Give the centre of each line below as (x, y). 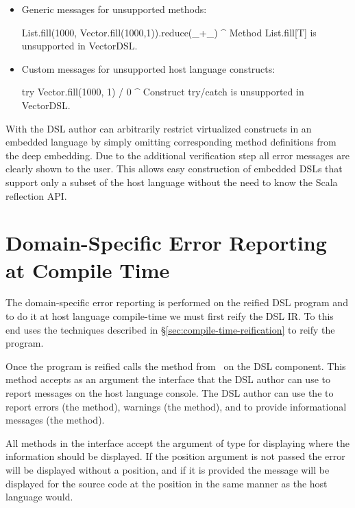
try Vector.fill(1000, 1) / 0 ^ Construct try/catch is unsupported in (163, 92)
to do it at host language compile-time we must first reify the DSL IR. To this (170, 316)
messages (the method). (55, 420)
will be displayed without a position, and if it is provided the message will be (168, 469)
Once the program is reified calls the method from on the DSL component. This (176, 366)
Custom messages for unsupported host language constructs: (148, 68)
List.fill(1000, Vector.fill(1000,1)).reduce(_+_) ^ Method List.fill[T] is (169, 32)
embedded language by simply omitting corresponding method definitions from (171, 142)
